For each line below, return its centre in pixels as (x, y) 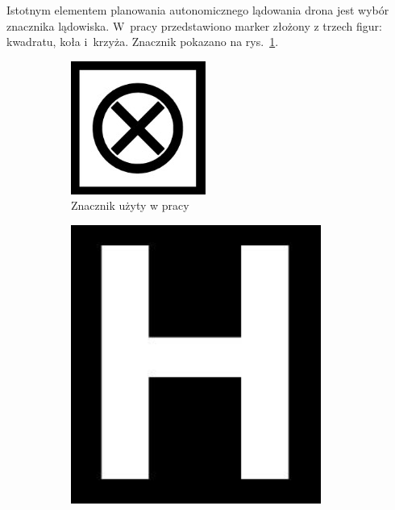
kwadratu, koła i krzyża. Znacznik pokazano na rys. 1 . (143, 42)
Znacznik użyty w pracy (130, 205)
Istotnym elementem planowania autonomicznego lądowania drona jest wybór (198, 10)
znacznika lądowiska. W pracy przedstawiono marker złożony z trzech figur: (194, 25)
